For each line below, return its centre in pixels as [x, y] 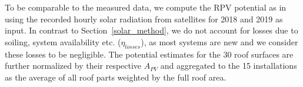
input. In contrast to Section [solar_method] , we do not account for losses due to [151, 30]
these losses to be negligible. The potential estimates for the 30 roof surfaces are [149, 54]
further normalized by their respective [73, 66]
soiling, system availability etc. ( [63, 41]
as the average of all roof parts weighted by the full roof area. [116, 77]
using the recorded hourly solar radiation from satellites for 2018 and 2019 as [144, 19]
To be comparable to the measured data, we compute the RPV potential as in [146, 7]
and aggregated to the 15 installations [229, 66]
